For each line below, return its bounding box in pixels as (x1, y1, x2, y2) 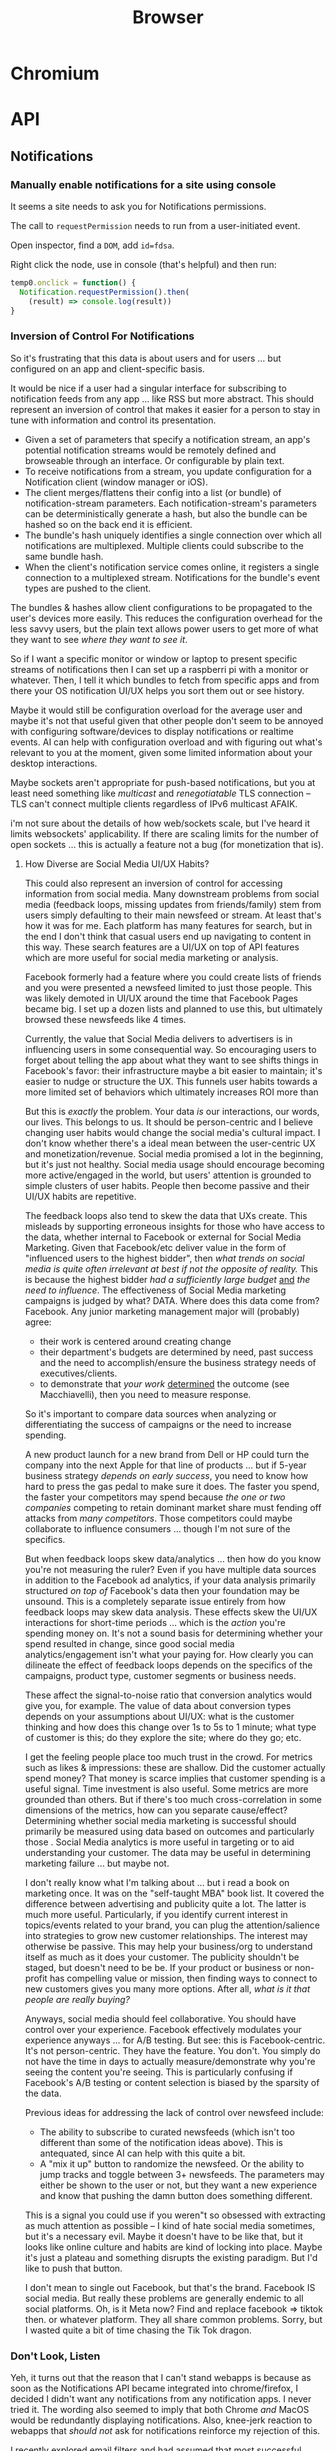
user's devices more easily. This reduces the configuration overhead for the (10, 612, 323, 624)
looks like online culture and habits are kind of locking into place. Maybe (24, 2241, 323, 2253)
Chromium (10, 62, 100, 85)
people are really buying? (24, 1993, 130, 2005)
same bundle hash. (24, 550, 104, 562)
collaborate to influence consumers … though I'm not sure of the (24, 1522, 291, 1535)
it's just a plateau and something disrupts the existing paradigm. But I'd (24, 2251, 318, 2263)
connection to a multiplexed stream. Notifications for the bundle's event (24, 571, 321, 583)
